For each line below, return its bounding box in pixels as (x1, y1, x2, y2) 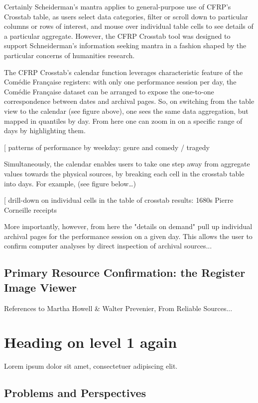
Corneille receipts (4, 204, 57, 215)
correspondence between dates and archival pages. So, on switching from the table (4, 96, 255, 106)
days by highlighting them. (4, 125, 86, 136)
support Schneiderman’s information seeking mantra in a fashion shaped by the (4, 40, 247, 51)
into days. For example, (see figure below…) (4, 178, 136, 188)
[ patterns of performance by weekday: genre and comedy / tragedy (4, 142, 210, 152)
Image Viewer (4, 279, 77, 295)
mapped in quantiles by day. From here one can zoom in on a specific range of (4, 115, 243, 126)
